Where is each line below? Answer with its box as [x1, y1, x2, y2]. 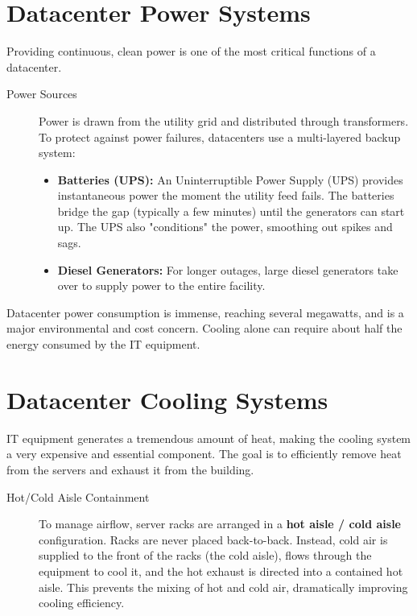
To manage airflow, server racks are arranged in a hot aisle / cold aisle [39, 515, 401, 532]
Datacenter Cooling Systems [6, 382, 328, 415]
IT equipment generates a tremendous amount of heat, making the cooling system [6, 429, 411, 446]
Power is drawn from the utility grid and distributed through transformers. [39, 112, 409, 129]
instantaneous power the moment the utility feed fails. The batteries [57, 187, 394, 204]
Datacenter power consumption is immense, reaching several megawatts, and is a [6, 304, 404, 320]
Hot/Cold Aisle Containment [6, 488, 150, 505]
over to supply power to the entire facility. [57, 277, 266, 294]
